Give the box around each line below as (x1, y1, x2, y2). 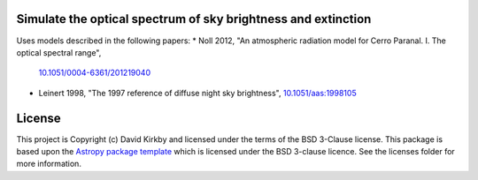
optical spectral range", (16, 47, 102, 57)
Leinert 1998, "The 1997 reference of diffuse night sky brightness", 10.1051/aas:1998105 (38, 87, 358, 98)
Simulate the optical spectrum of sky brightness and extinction (16, 11, 372, 26)
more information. (16, 159, 81, 169)
